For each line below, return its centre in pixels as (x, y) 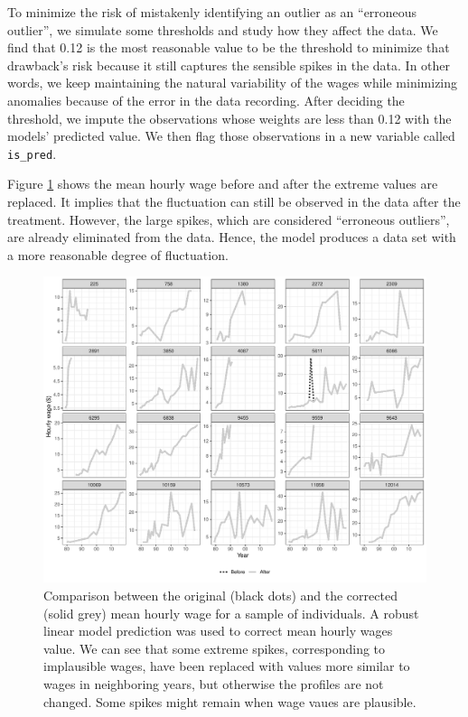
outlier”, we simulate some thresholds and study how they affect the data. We (223, 29)
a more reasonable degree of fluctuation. (118, 254)
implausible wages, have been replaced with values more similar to (227, 666)
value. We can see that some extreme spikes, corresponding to (215, 648)
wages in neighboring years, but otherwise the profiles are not (214, 684)
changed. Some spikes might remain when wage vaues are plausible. (230, 701)
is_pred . (32, 153)
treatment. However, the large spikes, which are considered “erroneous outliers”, (229, 219)
